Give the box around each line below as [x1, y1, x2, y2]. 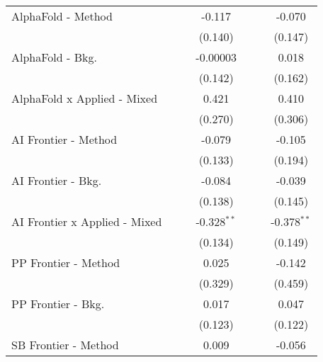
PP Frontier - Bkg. [11, 295, 105, 312]
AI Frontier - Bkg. [11, 172, 102, 188]
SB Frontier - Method [11, 336, 119, 353]
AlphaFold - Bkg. [11, 49, 97, 65]
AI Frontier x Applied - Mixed [11, 213, 162, 230]
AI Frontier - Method [11, 131, 118, 147]
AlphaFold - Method [11, 8, 113, 24]
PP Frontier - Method [11, 254, 120, 271]
